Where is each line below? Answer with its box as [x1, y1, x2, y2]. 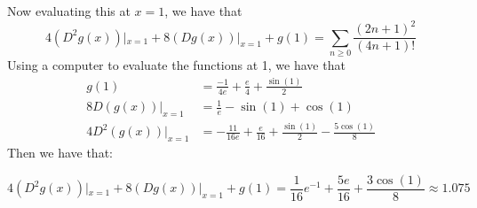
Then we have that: [7, 143, 113, 162]
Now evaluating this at [7, 2, 131, 19]
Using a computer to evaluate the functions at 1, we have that [7, 55, 346, 73]
